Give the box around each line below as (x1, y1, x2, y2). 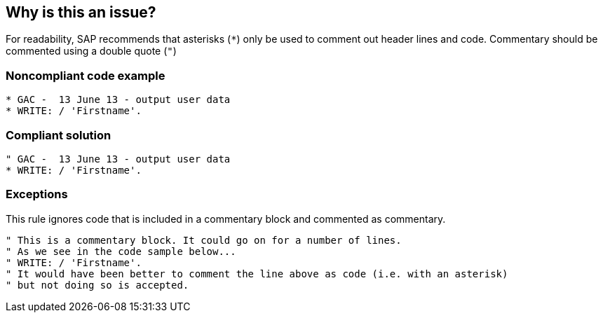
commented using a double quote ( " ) (6, 45, 177, 57)
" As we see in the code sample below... (6, 245, 236, 257)
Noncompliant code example (6, 68, 165, 83)
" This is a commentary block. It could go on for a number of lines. (6, 234, 402, 246)
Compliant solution (6, 127, 111, 142)
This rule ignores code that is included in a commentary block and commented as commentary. (6, 212, 446, 225)
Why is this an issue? (6, 4, 156, 21)
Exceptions (6, 187, 68, 202)
